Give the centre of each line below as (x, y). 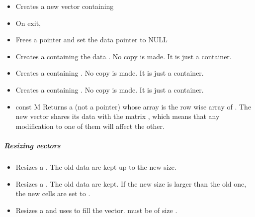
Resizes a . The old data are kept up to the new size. (96, 166)
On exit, (28, 23)
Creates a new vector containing (65, 6)
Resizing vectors (32, 145)
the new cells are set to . (53, 193)
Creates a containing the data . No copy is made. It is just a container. (124, 56)
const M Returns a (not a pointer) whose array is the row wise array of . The (133, 106)
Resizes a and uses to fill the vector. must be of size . (96, 210)
